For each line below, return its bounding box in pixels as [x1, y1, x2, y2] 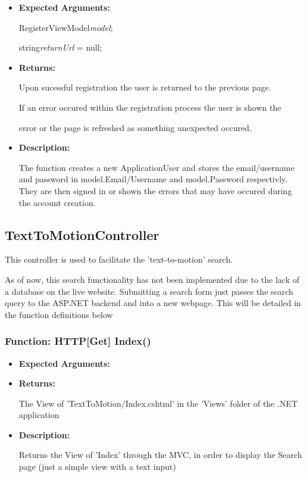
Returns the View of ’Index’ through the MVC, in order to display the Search [18, 448, 302, 461]
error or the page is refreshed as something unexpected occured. [18, 121, 252, 133]
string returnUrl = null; [18, 41, 102, 54]
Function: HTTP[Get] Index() [5, 333, 151, 348]
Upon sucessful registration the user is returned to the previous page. [18, 81, 271, 93]
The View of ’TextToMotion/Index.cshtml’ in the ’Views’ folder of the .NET [18, 397, 298, 409]
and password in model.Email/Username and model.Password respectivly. [18, 173, 288, 185]
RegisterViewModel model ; [18, 21, 113, 33]
